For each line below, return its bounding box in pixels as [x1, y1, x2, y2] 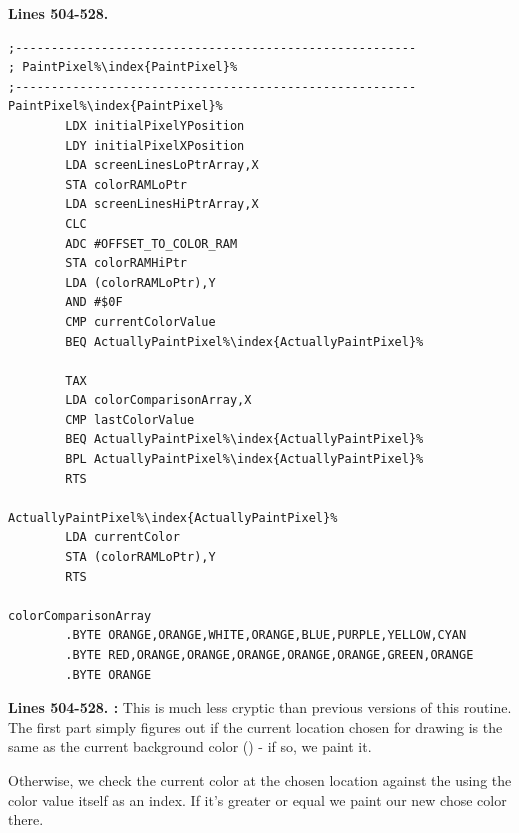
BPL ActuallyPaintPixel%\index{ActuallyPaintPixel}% [65, 452, 424, 467]
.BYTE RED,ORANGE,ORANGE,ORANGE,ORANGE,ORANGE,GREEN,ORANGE [65, 648, 474, 662]
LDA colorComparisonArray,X [65, 393, 252, 408]
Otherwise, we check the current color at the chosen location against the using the [8, 769, 512, 790]
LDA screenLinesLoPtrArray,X [65, 158, 259, 173]
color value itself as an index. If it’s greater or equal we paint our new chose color [8, 789, 507, 810]
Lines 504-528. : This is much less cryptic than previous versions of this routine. [8, 697, 512, 718]
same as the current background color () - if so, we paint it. [8, 736, 372, 757]
